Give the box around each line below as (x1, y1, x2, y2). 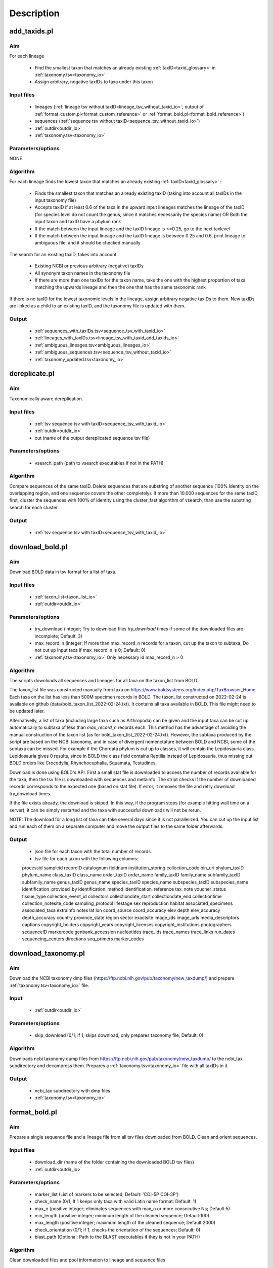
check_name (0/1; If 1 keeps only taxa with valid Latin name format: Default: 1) (34, 1199, 197, 1205)
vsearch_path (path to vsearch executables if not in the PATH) (34, 460, 164, 466)
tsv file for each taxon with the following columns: (34, 855, 139, 862)
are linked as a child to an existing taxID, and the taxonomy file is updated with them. (9, 303, 186, 309)
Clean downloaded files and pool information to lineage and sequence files (9, 1257, 166, 1263)
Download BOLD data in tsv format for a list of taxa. (9, 569, 116, 575)
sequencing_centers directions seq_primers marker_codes (22, 936, 144, 942)
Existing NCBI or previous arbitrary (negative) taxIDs (34, 263, 144, 269)
